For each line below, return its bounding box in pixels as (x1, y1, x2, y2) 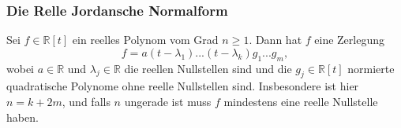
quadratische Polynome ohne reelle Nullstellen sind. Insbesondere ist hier (6, 78, 359, 94)
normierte (347, 60, 395, 76)
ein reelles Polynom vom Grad (72, 31, 219, 48)
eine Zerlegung (314, 31, 384, 48)
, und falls (62, 93, 111, 109)
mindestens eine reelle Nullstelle (223, 93, 378, 109)
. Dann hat (249, 31, 302, 48)
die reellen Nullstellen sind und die (124, 60, 292, 76)
